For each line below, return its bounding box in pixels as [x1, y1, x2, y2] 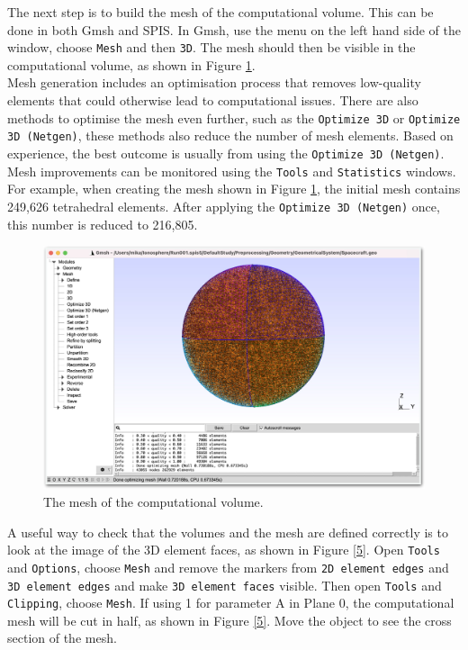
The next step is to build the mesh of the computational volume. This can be [7, 3, 434, 21]
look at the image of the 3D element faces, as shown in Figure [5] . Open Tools [7, 540, 440, 559]
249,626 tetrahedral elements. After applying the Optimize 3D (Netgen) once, [7, 196, 440, 215]
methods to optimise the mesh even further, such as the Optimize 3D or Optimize [7, 108, 461, 127]
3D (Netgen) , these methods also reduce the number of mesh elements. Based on [7, 126, 454, 145]
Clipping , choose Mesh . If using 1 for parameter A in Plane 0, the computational [7, 593, 454, 612]
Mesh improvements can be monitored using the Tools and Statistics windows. [7, 161, 456, 180]
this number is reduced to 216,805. [7, 214, 198, 233]
